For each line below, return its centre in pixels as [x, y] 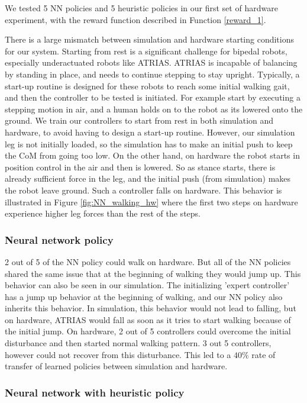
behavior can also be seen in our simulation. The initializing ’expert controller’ [147, 285]
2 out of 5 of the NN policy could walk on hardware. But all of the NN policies [148, 261]
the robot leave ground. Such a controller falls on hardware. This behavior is [143, 190]
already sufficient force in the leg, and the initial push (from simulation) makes [148, 178]
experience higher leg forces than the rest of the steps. [103, 213]
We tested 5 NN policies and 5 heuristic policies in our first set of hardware [141, 8]
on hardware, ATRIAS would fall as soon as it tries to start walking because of [148, 319]
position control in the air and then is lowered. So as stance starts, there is [140, 167]
